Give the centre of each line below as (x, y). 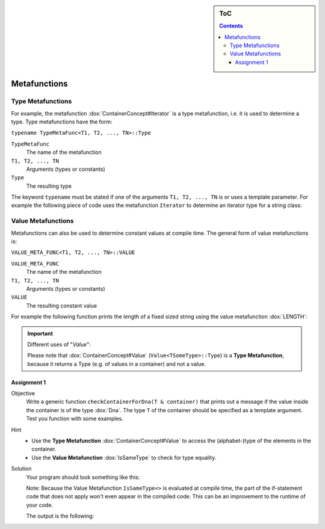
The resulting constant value (62, 305)
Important (40, 333)
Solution (21, 469)
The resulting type (49, 186)
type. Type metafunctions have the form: (62, 122)
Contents (231, 26)
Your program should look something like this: (83, 477)
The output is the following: (60, 516)
